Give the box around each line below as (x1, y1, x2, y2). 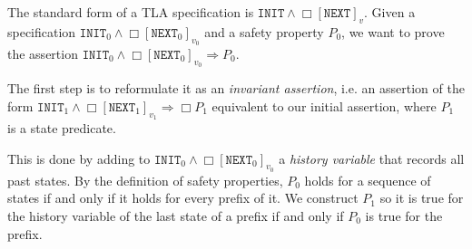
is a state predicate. (7, 119, 116, 137)
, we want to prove (341, 22, 445, 41)
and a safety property (204, 22, 324, 41)
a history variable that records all (279, 148, 465, 168)
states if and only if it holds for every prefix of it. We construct (7, 188, 359, 207)
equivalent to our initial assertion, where (211, 96, 437, 115)
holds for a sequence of (304, 170, 431, 189)
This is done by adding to (7, 148, 151, 168)
